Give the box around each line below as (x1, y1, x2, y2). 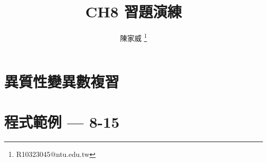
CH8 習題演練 (85, 1, 182, 22)
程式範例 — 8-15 (4, 111, 120, 132)
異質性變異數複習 (4, 71, 120, 92)
